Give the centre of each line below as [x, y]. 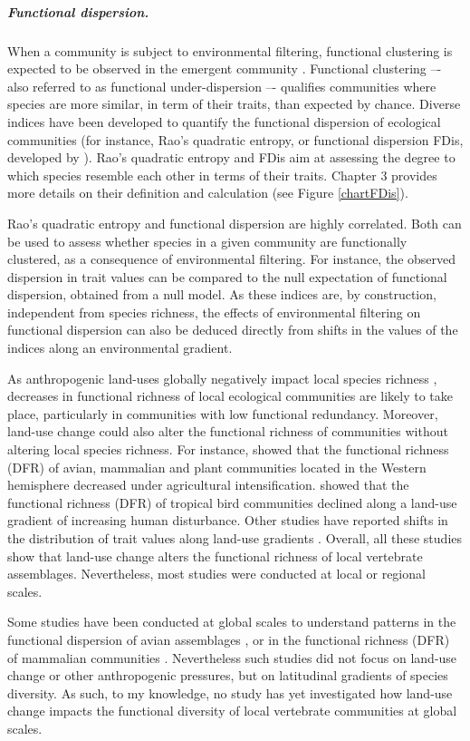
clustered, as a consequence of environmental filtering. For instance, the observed [232, 259]
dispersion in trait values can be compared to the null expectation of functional [227, 276]
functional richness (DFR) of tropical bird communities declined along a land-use [232, 502]
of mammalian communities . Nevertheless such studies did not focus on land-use [232, 657]
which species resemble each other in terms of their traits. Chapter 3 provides [222, 175]
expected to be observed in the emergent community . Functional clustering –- [225, 68]
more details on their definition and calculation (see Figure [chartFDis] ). [208, 193]
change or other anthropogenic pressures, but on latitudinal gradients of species [228, 675]
